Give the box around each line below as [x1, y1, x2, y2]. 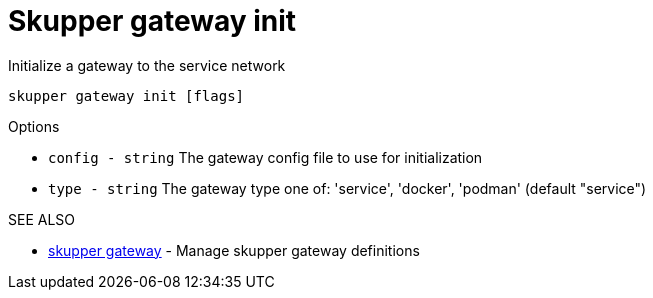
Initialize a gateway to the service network [8, 56, 286, 74]
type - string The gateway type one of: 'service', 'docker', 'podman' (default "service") [48, 179, 647, 197]
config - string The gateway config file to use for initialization [48, 148, 483, 166]
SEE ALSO [8, 210, 76, 228]
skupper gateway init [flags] [8, 87, 245, 104]
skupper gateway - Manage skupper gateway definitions [48, 241, 420, 259]
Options [8, 117, 60, 135]
